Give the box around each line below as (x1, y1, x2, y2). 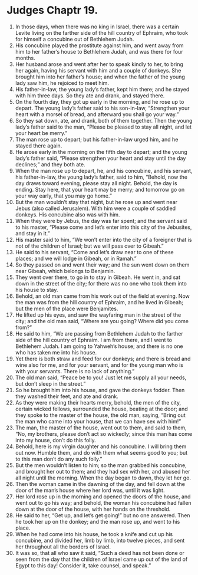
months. (15, 54, 36, 61)
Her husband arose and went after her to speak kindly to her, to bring (15, 60, 183, 68)
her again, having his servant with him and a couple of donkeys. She (15, 67, 181, 74)
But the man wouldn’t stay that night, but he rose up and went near (15, 198, 178, 205)
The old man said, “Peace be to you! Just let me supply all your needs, (15, 374, 187, 381)
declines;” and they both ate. (15, 160, 85, 168)
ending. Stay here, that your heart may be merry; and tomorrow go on (15, 186, 185, 193)
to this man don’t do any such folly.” (15, 455, 103, 462)
